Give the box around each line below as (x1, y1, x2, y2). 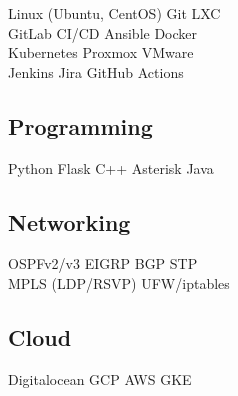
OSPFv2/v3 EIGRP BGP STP (8, 253, 198, 274)
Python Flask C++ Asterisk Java (8, 157, 214, 178)
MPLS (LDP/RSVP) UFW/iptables (8, 272, 230, 293)
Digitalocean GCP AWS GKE (8, 368, 192, 389)
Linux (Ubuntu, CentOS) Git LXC (8, 3, 221, 23)
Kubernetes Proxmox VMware (8, 42, 194, 63)
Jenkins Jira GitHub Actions (8, 61, 184, 82)
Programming (8, 110, 153, 141)
